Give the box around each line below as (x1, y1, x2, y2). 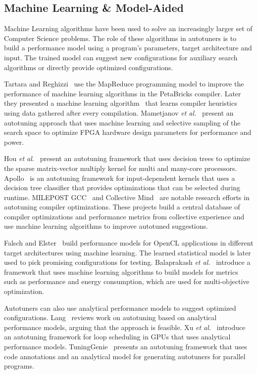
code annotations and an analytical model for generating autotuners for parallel (4, 351, 246, 361)
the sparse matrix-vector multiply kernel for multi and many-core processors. (4, 163, 237, 173)
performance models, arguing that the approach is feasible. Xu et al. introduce (4, 322, 246, 332)
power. (4, 136, 24, 147)
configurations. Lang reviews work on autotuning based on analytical (4, 312, 217, 323)
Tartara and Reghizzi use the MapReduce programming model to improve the (4, 79, 244, 89)
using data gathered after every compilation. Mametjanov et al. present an (4, 107, 234, 118)
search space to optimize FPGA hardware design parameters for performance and (4, 127, 252, 137)
